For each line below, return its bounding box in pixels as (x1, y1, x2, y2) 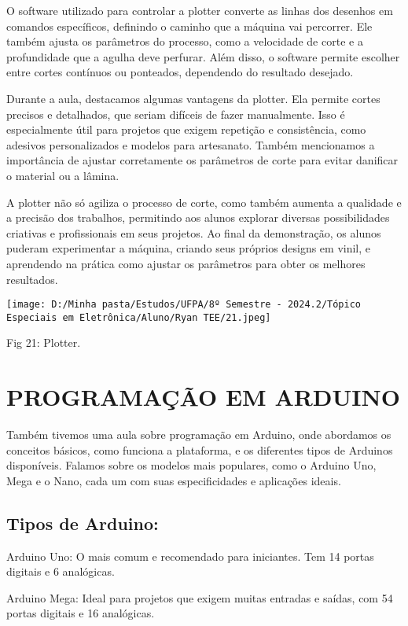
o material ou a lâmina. (6, 167, 119, 183)
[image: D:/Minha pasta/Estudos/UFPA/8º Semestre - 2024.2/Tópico (6, 299, 362, 311)
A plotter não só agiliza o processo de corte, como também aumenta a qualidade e (6, 193, 402, 210)
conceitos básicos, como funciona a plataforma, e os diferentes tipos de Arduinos (6, 441, 393, 458)
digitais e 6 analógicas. (6, 563, 115, 580)
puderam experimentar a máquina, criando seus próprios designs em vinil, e (6, 240, 371, 256)
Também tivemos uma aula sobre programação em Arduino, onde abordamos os (6, 426, 391, 443)
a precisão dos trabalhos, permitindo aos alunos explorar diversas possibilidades (6, 209, 390, 226)
